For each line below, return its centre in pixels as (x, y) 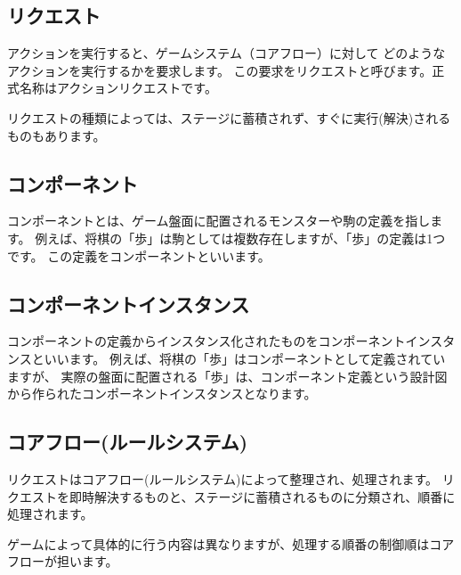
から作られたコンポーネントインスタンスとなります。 (162, 394)
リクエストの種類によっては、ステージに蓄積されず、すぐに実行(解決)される (229, 117)
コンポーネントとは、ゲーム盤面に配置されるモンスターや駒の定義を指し (219, 221)
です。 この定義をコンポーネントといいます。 (139, 255)
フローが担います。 (63, 561)
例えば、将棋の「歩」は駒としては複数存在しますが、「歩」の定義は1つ (240, 238)
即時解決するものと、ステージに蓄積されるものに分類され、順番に (262, 496)
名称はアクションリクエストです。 (118, 88)
